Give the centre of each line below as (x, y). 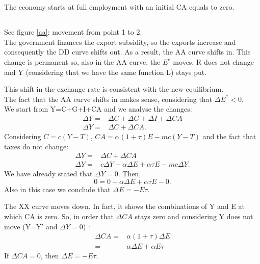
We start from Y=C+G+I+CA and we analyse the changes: (98, 109)
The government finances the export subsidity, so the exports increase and (120, 42)
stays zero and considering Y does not (194, 216)
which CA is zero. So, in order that (59, 216)
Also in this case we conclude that (57, 189)
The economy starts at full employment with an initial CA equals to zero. (119, 7)
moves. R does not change (213, 61)
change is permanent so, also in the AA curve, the (82, 61)
